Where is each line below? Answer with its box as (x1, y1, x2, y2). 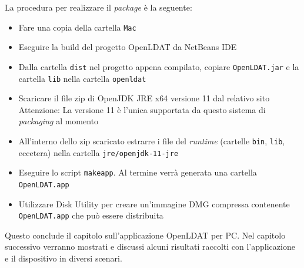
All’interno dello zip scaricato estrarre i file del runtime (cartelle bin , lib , (18, 134, 285, 147)
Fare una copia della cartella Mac (18, 21, 136, 33)
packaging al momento (18, 115, 99, 127)
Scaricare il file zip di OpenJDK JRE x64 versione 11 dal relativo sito (18, 92, 270, 104)
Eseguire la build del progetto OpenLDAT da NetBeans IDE (18, 41, 237, 53)
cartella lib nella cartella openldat (18, 72, 146, 84)
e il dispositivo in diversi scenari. (5, 252, 122, 264)
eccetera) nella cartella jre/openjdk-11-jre (18, 146, 179, 158)
